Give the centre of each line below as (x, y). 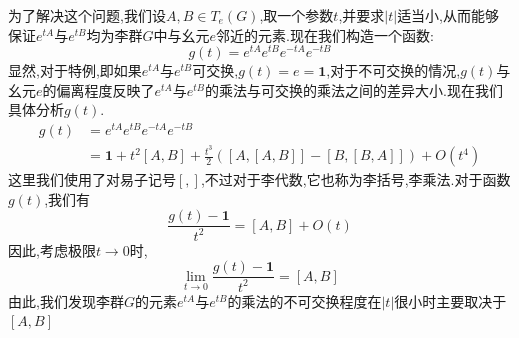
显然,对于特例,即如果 (75, 70)
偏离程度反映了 (105, 89)
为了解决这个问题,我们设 (87, 15)
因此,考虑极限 (52, 249)
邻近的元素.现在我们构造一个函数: (325, 34)
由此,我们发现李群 (66, 300)
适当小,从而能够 (448, 15)
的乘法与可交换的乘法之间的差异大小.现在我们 (354, 89)
